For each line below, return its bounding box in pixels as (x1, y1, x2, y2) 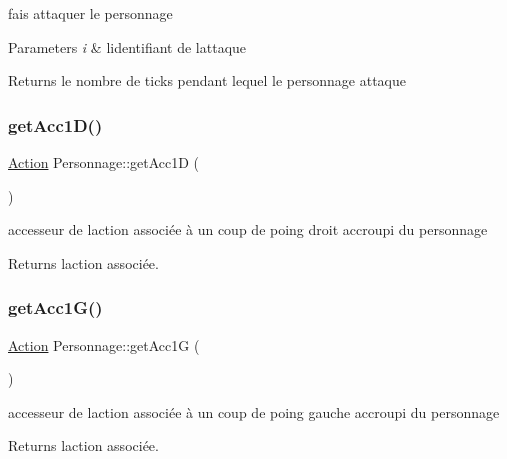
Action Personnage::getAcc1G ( (8, 334, 200, 355)
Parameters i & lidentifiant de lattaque (8, 36, 247, 57)
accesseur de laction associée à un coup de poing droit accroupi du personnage (8, 219, 488, 240)
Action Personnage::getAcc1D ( (8, 152, 200, 172)
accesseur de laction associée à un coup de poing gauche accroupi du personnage (8, 401, 500, 422)
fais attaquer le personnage (8, 3, 173, 23)
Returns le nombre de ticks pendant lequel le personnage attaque (8, 70, 406, 91)
